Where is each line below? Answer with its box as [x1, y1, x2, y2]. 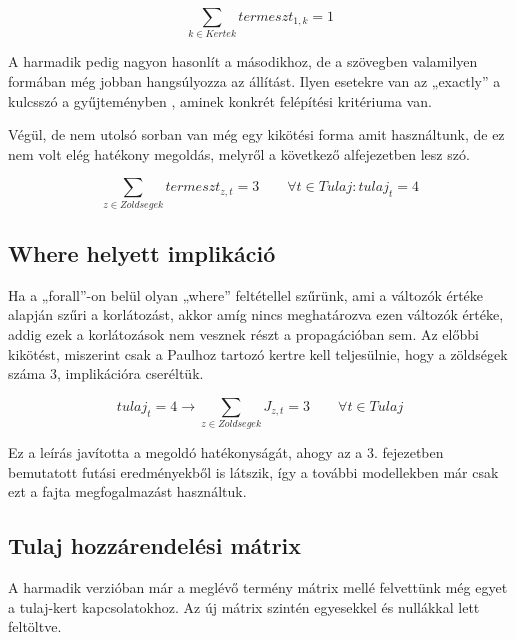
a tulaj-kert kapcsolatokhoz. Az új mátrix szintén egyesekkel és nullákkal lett [8, 596, 480, 617]
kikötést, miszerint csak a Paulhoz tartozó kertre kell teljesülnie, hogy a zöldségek [8, 343, 508, 364]
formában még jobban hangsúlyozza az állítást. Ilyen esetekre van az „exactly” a [8, 70, 501, 91]
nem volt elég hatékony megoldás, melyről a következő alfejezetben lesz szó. [8, 143, 470, 164]
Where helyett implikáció [8, 238, 276, 269]
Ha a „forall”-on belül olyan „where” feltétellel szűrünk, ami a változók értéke [8, 284, 484, 305]
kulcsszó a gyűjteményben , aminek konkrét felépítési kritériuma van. [8, 90, 432, 111]
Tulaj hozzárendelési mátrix [8, 530, 302, 561]
